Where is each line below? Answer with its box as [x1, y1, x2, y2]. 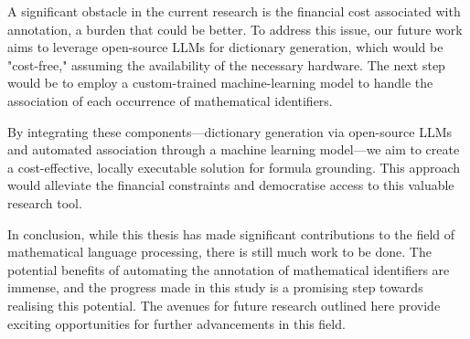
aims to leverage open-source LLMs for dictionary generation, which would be [7, 37, 443, 57]
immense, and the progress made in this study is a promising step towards [7, 278, 423, 297]
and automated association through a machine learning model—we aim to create [7, 140, 460, 159]
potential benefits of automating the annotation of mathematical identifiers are [7, 260, 450, 279]
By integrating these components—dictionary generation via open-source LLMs [7, 122, 452, 141]
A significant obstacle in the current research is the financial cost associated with [7, 2, 461, 20]
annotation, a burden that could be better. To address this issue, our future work [7, 19, 463, 38]
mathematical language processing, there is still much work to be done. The [7, 242, 432, 261]
